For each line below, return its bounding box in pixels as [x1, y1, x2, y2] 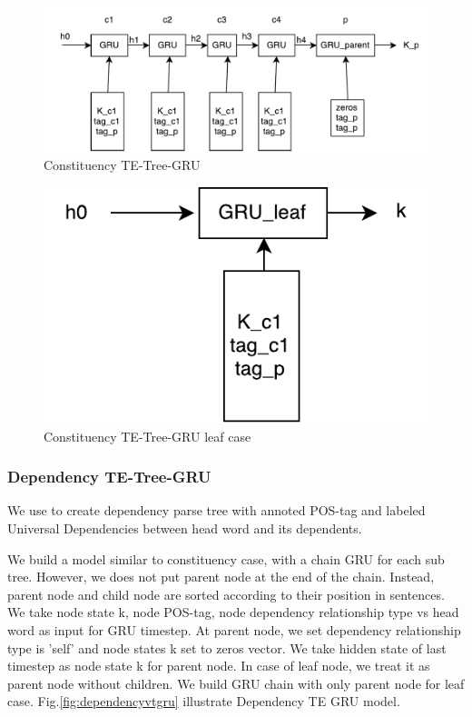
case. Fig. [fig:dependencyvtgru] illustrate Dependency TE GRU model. [7, 692, 400, 711]
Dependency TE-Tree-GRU [7, 465, 211, 488]
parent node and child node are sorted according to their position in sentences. [7, 584, 445, 603]
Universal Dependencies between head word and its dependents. [7, 518, 362, 537]
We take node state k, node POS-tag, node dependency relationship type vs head [7, 602, 459, 622]
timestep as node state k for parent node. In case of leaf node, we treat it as [7, 656, 430, 675]
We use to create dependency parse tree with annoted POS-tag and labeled [7, 501, 426, 520]
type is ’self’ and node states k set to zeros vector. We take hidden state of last [7, 638, 447, 657]
